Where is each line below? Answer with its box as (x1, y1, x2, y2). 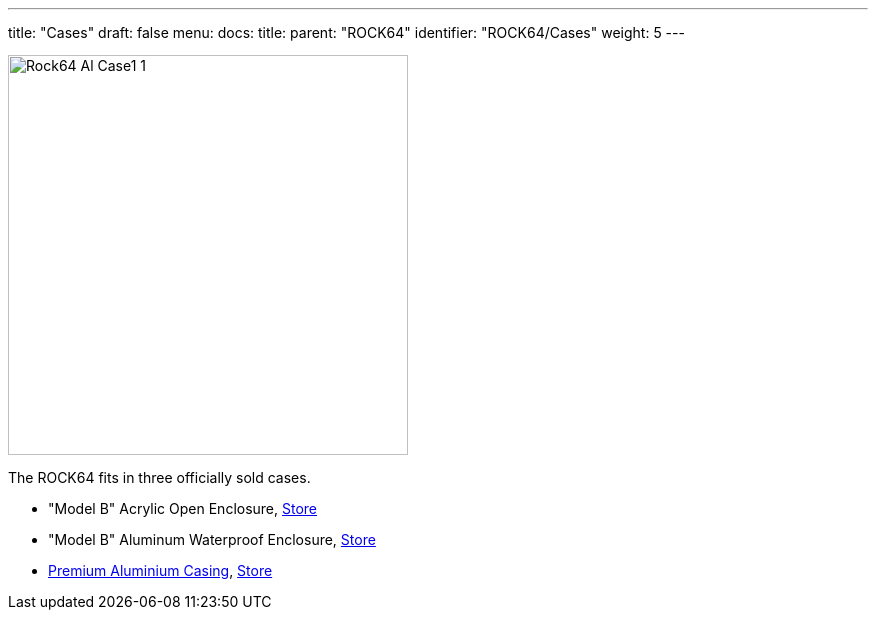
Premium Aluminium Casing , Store (48, 562, 273, 579)
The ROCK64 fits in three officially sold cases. (8, 469, 311, 486)
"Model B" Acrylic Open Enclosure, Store (48, 500, 318, 517)
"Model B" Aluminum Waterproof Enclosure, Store (48, 531, 376, 548)
